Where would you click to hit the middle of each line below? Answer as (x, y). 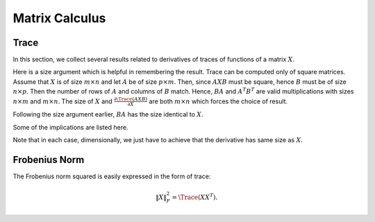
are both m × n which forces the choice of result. (218, 101)
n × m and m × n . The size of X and (62, 101)
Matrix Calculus (59, 18)
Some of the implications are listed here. (70, 127)
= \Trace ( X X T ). (195, 197)
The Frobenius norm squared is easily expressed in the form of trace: (112, 176)
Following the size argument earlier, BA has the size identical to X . (108, 114)
